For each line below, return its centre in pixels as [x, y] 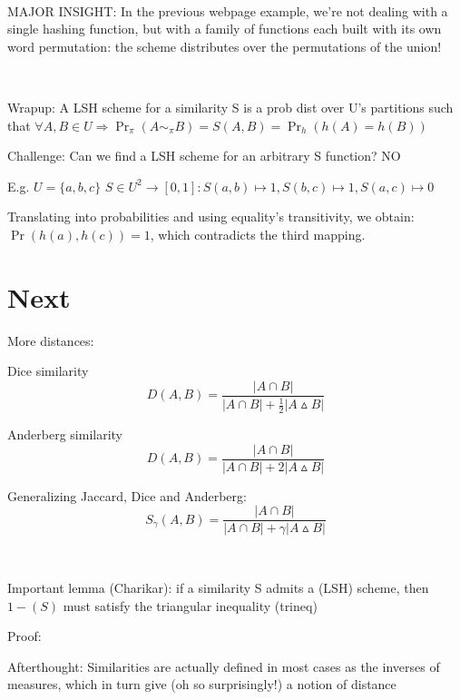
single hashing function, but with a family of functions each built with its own [225, 29]
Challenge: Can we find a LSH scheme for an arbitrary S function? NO [204, 156]
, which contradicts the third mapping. [258, 234]
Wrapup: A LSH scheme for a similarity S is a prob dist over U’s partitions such [230, 107]
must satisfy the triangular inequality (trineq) [190, 605]
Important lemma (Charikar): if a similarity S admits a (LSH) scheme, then [218, 587]
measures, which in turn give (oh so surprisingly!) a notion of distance [202, 684]
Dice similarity [48, 371]
